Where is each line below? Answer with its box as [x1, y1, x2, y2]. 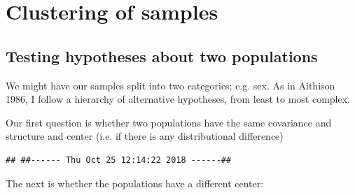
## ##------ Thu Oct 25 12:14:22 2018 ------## [6, 154, 232, 165]
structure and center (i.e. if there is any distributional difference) [6, 129, 284, 143]
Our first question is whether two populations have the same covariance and [6, 115, 332, 129]
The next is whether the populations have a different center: [6, 175, 264, 190]
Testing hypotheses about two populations [6, 45, 318, 66]
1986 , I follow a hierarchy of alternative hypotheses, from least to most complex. [6, 92, 350, 106]
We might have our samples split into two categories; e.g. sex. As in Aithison [6, 78, 335, 92]
